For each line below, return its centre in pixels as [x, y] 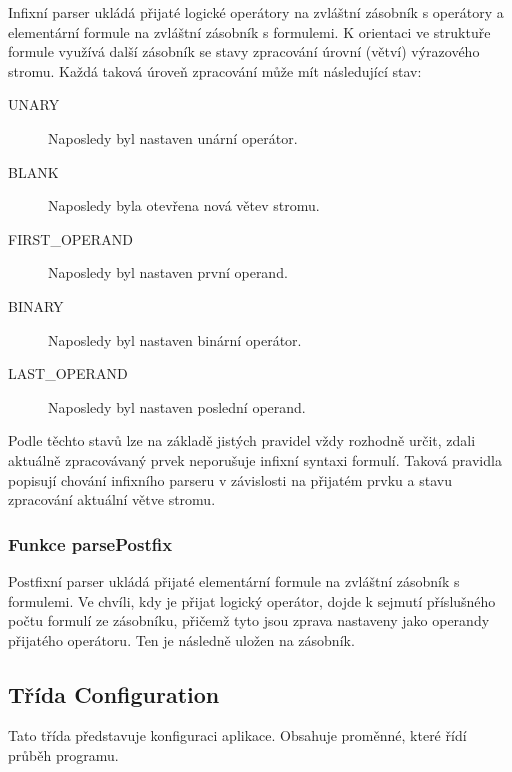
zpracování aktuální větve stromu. [112, 499]
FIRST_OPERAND [70, 238]
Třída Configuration [114, 693]
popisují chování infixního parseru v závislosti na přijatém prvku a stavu [230, 479]
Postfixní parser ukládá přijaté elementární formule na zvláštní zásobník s [234, 580]
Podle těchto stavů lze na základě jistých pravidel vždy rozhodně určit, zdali [242, 440]
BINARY [36, 305]
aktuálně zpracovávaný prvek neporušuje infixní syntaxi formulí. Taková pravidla [255, 459]
